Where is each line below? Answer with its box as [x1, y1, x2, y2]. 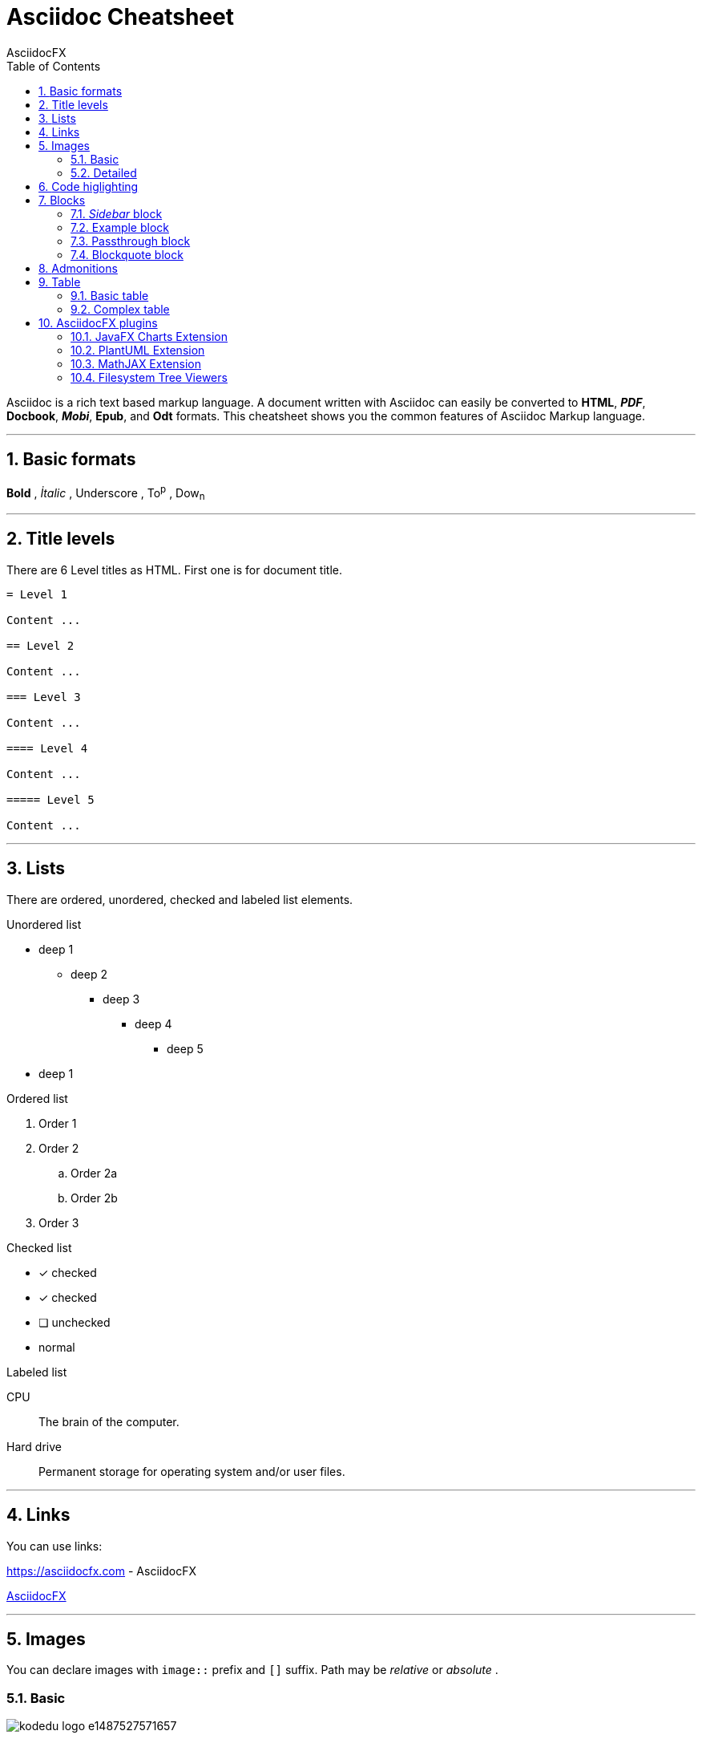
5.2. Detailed [71, 165, 137, 180]
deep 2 [71, 967, 107, 981]
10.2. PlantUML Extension [71, 343, 205, 357]
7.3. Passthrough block [71, 233, 191, 248]
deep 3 [103, 991, 140, 1006]
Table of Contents [6, 59, 101, 73]
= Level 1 [6, 587, 67, 601]
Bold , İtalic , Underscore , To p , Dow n [6, 483, 205, 503]
